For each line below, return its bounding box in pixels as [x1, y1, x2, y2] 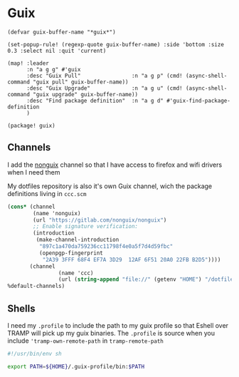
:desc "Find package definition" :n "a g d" [26, 97, 164, 104]
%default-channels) [7, 283, 65, 290]
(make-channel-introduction [36, 237, 119, 244]
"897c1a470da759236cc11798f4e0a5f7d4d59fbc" [38, 243, 174, 250]
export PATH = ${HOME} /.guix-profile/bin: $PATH [7, 363, 144, 370]
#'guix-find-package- [166, 97, 231, 104]
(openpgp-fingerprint [38, 249, 103, 257]
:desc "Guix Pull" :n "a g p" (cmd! [26, 72, 183, 79]
